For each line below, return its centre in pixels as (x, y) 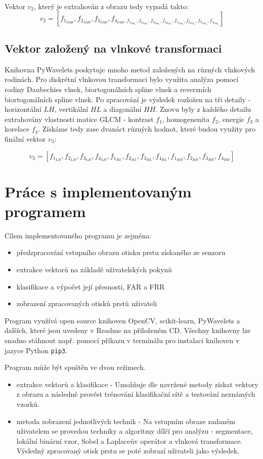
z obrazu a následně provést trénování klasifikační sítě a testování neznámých (136, 394)
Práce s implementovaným (98, 191)
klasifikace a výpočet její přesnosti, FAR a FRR (91, 286)
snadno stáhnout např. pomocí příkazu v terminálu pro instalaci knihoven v (122, 340)
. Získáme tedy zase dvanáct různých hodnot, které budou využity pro (147, 129)
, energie (231, 119)
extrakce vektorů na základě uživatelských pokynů (94, 269)
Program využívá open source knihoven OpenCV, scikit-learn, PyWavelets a (122, 320)
